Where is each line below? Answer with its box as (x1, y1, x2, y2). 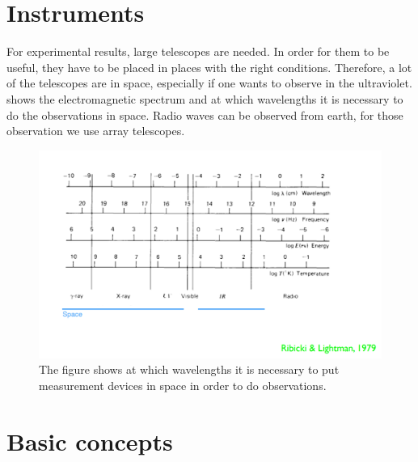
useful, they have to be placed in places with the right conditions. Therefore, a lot (6, 58, 412, 75)
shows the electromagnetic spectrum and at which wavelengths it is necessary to (6, 90, 403, 107)
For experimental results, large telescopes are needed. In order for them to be (6, 43, 390, 60)
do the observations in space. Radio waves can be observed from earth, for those (6, 106, 403, 123)
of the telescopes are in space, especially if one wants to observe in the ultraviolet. (6, 74, 412, 91)
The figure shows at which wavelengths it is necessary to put (39, 361, 340, 378)
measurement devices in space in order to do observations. (39, 377, 327, 393)
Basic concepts (6, 424, 173, 457)
